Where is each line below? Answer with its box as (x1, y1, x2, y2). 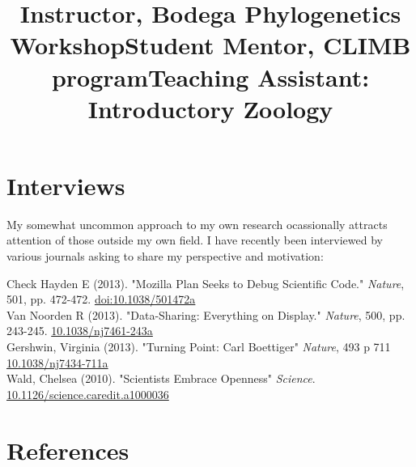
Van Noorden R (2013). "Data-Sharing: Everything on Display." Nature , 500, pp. (6, 306, 405, 323)
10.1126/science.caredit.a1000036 (6, 385, 169, 402)
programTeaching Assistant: (51, 60, 370, 93)
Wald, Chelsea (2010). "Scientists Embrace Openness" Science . (6, 370, 316, 387)
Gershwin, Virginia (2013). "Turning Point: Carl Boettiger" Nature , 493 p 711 (6, 338, 391, 355)
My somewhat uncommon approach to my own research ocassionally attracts (6, 215, 388, 232)
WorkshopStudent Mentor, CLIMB (10, 28, 411, 62)
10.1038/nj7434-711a (6, 354, 108, 371)
